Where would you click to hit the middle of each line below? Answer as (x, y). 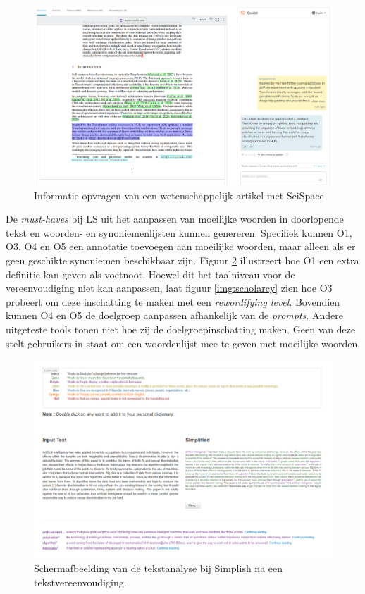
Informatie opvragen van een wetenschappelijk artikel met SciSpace (179, 195)
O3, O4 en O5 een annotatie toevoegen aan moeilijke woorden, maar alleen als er (181, 246)
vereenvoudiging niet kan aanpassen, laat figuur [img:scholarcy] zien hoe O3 (169, 288)
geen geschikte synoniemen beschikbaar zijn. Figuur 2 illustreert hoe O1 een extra (182, 260)
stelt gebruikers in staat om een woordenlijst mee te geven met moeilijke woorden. (183, 343)
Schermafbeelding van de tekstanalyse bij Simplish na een (159, 568)
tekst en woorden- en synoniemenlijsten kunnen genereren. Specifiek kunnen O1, (179, 232)
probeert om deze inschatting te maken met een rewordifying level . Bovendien (173, 301)
